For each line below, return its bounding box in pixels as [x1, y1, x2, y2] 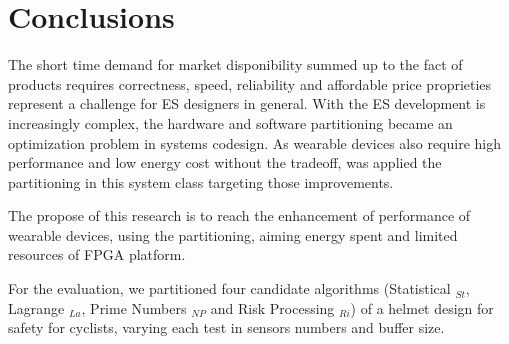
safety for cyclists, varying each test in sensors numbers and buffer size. [8, 317, 445, 338]
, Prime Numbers [81, 297, 187, 318]
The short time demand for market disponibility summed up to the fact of [8, 54, 463, 75]
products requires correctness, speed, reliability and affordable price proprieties [8, 73, 492, 94]
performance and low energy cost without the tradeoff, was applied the [8, 152, 442, 173]
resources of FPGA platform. [8, 244, 186, 265]
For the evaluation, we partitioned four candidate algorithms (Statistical [8, 278, 451, 299]
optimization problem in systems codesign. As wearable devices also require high [8, 132, 501, 153]
